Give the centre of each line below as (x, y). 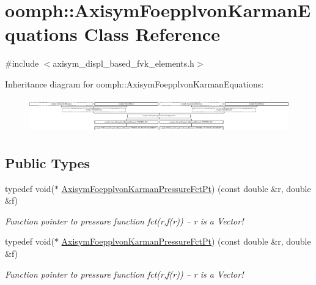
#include (22, 63)
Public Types (48, 162)
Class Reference (152, 34)
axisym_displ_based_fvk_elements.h (123, 63)
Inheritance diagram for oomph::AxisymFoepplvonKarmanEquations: (134, 83)
